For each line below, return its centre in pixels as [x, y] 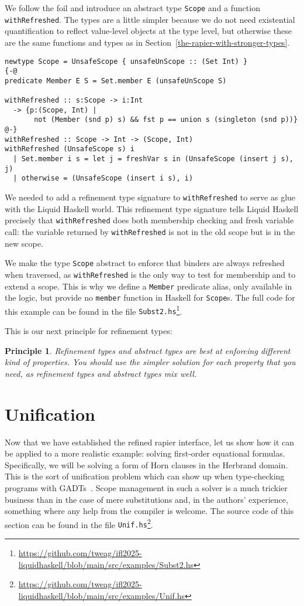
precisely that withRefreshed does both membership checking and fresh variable [149, 220]
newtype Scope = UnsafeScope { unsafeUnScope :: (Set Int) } [126, 61]
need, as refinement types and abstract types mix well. [101, 373]
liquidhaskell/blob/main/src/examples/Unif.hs [102, 595]
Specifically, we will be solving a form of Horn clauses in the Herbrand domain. [146, 464]
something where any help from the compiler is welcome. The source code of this [149, 511]
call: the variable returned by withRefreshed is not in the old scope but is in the [150, 231]
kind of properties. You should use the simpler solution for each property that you [150, 362]
